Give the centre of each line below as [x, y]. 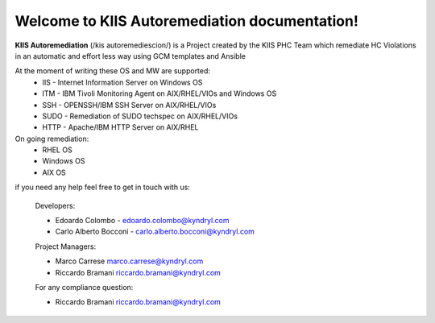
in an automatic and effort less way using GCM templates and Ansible [130, 56]
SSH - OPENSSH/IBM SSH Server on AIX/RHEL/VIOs [129, 105]
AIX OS [54, 172]
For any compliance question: [84, 287]
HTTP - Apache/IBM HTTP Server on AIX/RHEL [120, 127]
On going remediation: [52, 139]
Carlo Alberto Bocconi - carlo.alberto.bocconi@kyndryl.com [155, 232]
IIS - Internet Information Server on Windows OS [122, 82]
